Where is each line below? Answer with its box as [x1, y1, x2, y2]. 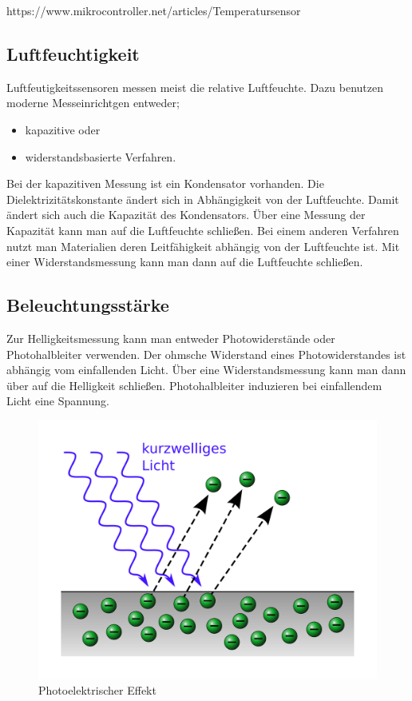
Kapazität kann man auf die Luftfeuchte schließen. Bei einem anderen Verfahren [6, 221, 399, 238]
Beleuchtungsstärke [6, 293, 169, 317]
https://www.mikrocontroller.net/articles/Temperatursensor [6, 2, 301, 18]
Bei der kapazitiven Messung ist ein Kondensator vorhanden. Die [6, 175, 324, 192]
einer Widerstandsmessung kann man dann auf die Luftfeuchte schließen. [6, 253, 363, 270]
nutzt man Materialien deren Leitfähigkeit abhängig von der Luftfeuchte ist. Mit [6, 237, 400, 254]
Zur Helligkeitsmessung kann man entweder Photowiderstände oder [6, 329, 335, 346]
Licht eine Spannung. [6, 392, 109, 409]
